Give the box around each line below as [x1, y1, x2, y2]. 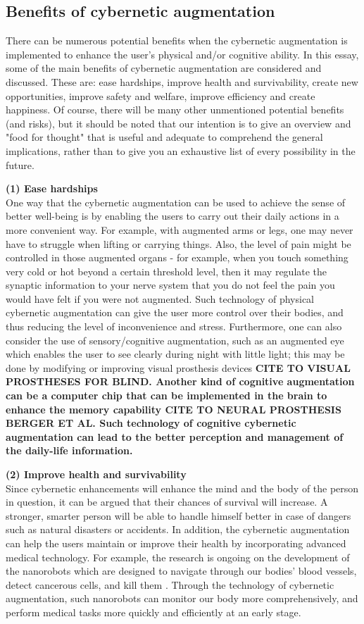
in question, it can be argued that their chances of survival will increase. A [6, 494, 328, 509]
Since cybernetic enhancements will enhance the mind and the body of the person [6, 480, 359, 495]
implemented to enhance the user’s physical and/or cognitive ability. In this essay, [6, 46, 359, 61]
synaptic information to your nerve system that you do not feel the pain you [6, 277, 335, 292]
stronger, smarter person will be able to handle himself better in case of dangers [6, 508, 351, 523]
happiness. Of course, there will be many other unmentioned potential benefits [6, 102, 344, 117]
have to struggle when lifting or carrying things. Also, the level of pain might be [6, 236, 351, 251]
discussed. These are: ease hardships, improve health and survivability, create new [6, 74, 358, 89]
